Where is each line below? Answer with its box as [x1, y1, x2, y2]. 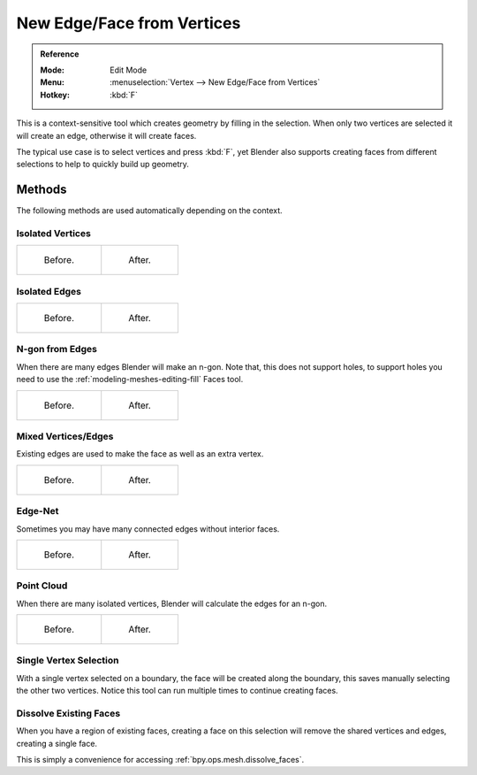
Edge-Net [16, 505, 59, 518]
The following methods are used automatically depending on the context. [16, 205, 283, 216]
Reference [40, 49, 79, 59]
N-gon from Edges [16, 343, 97, 356]
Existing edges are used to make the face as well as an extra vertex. [16, 449, 264, 459]
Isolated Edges [16, 285, 81, 297]
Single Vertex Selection [16, 655, 119, 667]
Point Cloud [16, 579, 68, 592]
